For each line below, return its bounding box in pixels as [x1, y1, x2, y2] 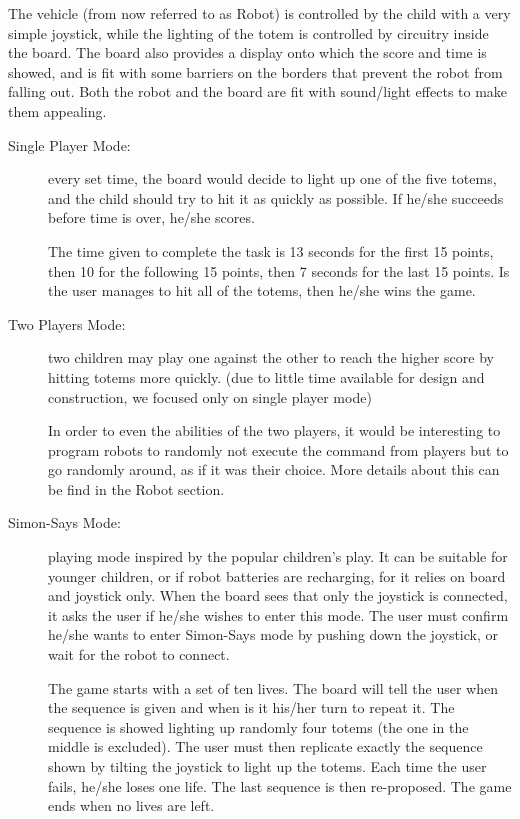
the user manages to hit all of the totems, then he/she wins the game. [48, 280, 476, 301]
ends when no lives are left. [48, 795, 215, 816]
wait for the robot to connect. [48, 644, 230, 665]
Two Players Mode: [8, 313, 126, 334]
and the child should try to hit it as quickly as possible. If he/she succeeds [48, 187, 504, 208]
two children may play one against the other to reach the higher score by [48, 347, 494, 368]
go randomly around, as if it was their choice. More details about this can [48, 459, 500, 480]
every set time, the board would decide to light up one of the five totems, [48, 168, 497, 189]
